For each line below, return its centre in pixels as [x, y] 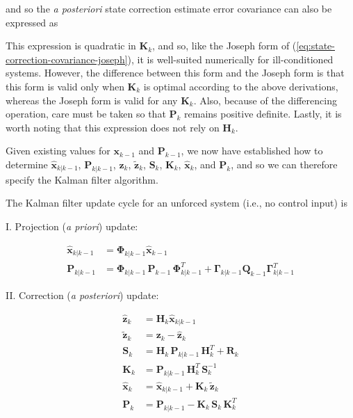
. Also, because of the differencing [265, 100]
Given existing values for [58, 151]
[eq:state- [315, 46]
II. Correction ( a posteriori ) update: [82, 295]
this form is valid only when [65, 86]
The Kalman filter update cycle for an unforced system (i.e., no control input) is [176, 203]
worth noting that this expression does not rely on [113, 127]
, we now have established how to [252, 151]
